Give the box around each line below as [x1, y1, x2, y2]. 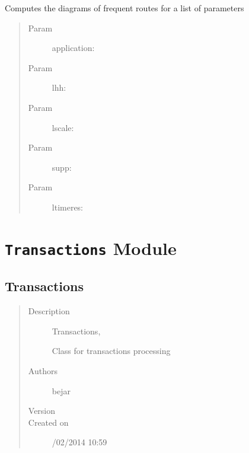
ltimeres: [52, 200, 84, 213]
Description [28, 305, 70, 317]
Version [28, 404, 56, 417]
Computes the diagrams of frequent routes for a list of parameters [5, 2, 244, 14]
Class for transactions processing [52, 344, 171, 357]
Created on [28, 416, 69, 428]
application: [52, 42, 95, 54]
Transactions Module [5, 235, 177, 260]
